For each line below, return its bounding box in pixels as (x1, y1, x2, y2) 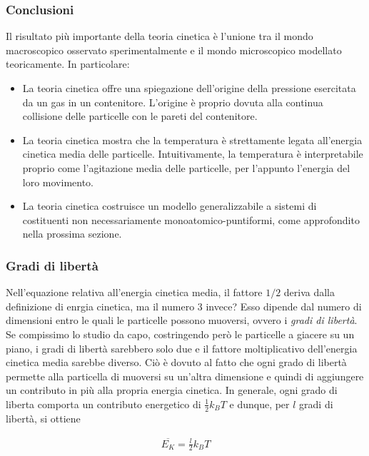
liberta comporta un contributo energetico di (6, 396, 201, 411)
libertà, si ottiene (6, 410, 81, 425)
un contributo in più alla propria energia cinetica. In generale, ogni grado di (6, 382, 338, 397)
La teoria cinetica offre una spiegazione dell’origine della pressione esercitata (22, 81, 356, 95)
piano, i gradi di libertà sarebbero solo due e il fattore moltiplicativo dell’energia (6, 340, 358, 355)
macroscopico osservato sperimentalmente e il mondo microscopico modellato (6, 42, 342, 57)
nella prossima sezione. (22, 226, 122, 241)
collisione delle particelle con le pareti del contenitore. (22, 108, 258, 123)
